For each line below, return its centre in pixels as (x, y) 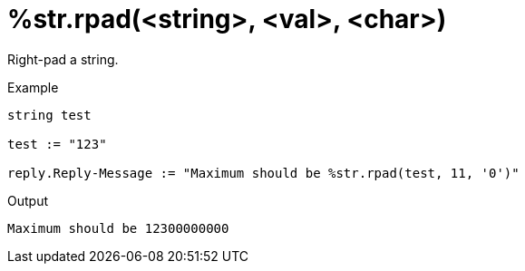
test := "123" (57, 144)
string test (49, 115)
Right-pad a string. (63, 59)
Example (33, 87)
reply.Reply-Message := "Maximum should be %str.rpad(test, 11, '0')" (263, 173)
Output (28, 200)
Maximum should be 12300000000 (118, 228)
